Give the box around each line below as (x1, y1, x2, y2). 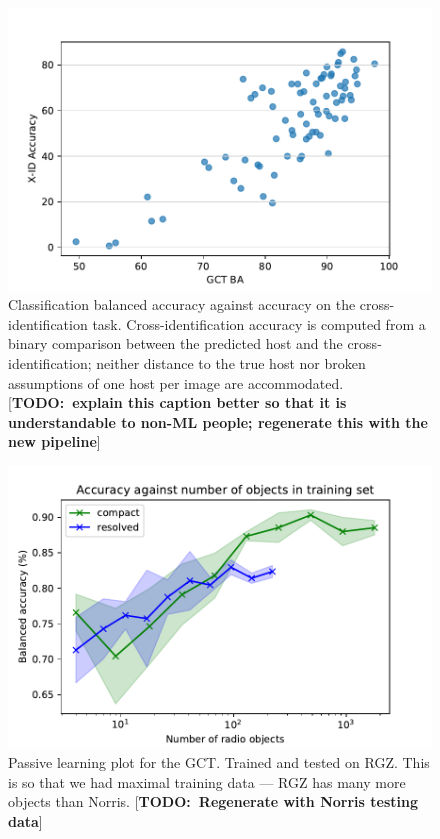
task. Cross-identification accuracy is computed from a (92, 313, 426, 334)
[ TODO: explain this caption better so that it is (8, 392, 347, 413)
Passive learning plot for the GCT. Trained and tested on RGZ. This (8, 752, 430, 773)
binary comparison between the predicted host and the (8, 333, 343, 354)
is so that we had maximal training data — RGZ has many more (8, 771, 406, 792)
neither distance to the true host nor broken (96, 353, 366, 374)
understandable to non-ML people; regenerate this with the (8, 411, 428, 432)
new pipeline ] (8, 431, 101, 452)
